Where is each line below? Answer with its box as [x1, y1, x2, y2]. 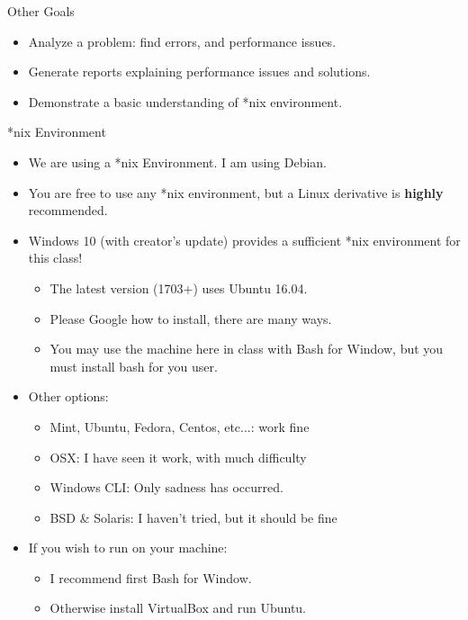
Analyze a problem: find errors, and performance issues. [28, 31, 337, 50]
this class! [28, 248, 83, 267]
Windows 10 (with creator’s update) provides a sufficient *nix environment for [28, 230, 461, 249]
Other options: [28, 387, 109, 406]
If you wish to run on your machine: [28, 538, 228, 557]
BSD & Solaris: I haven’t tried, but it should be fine [49, 508, 337, 526]
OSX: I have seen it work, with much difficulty [49, 447, 307, 466]
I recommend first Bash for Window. [49, 568, 252, 587]
